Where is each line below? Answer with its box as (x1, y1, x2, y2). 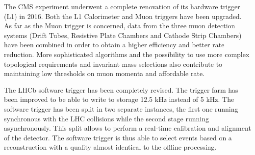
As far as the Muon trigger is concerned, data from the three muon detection (4, 20, 235, 31)
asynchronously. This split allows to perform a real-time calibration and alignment (4, 123, 251, 133)
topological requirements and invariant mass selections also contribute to (4, 58, 223, 69)
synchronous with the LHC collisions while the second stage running (4, 113, 209, 123)
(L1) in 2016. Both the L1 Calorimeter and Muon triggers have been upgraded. (4, 11, 242, 21)
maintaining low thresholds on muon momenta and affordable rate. (4, 68, 205, 78)
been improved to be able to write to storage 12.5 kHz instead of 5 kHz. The (4, 94, 234, 104)
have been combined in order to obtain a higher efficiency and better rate (4, 39, 225, 50)
